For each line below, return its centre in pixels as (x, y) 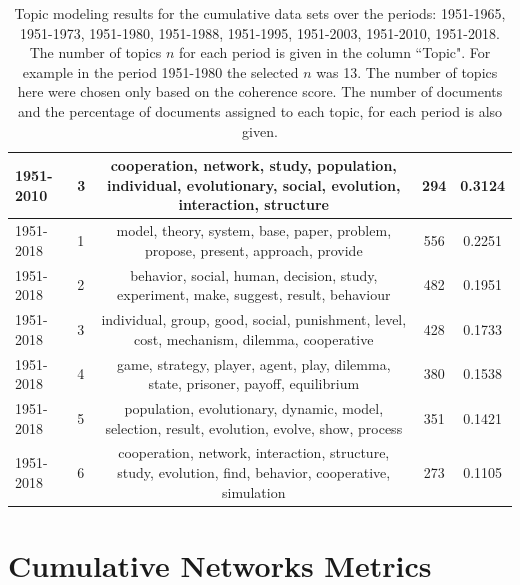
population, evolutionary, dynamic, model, (254, 407)
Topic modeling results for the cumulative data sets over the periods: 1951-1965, (260, 13)
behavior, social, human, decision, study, (254, 274)
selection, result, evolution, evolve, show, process (254, 427)
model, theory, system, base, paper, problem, (254, 230)
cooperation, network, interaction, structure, (254, 452)
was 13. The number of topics (407, 71)
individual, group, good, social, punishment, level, (254, 319)
